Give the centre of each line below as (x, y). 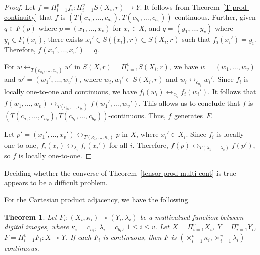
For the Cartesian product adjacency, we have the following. (97, 200)
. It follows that (232, 91)
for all (118, 144)
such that (196, 39)
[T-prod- (236, 7)
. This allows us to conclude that (189, 103)
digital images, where (36, 226)
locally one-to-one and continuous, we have (71, 91)
